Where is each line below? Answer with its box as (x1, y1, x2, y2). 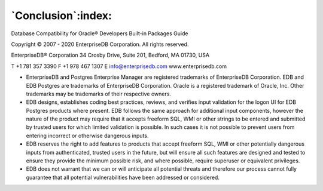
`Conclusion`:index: (11, 9, 112, 22)
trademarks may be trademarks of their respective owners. (26, 90, 172, 97)
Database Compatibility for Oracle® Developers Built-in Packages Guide (11, 30, 188, 37)
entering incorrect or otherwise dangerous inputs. (26, 132, 149, 139)
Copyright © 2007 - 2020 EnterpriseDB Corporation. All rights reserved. (11, 41, 189, 48)
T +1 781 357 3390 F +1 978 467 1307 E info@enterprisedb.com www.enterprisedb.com (11, 63, 227, 70)
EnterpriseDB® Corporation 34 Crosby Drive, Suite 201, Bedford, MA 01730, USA (11, 51, 209, 59)
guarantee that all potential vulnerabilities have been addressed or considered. (26, 174, 220, 181)
